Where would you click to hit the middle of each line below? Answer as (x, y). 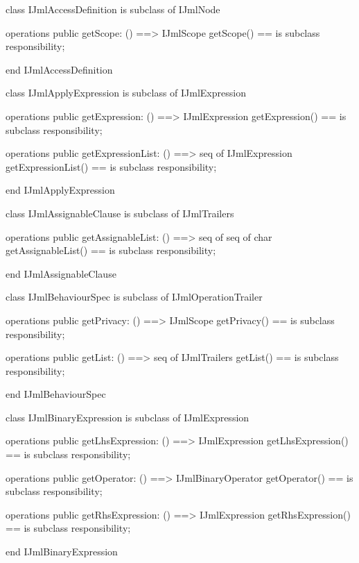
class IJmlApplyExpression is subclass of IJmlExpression (126, 93)
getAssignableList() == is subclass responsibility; (111, 250)
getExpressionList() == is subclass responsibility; (111, 166)
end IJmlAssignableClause (61, 273)
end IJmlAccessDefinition (59, 69)
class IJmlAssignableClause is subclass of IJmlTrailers (120, 213)
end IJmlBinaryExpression (62, 552)
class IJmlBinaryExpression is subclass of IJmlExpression (128, 417)
